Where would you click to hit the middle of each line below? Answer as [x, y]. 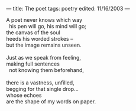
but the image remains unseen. [44, 45]
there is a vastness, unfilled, [41, 83]
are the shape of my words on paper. [51, 102]
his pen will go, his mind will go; [48, 26]
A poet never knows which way [44, 20]
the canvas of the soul [33, 32]
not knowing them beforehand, [46, 70]
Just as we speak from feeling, [43, 58]
